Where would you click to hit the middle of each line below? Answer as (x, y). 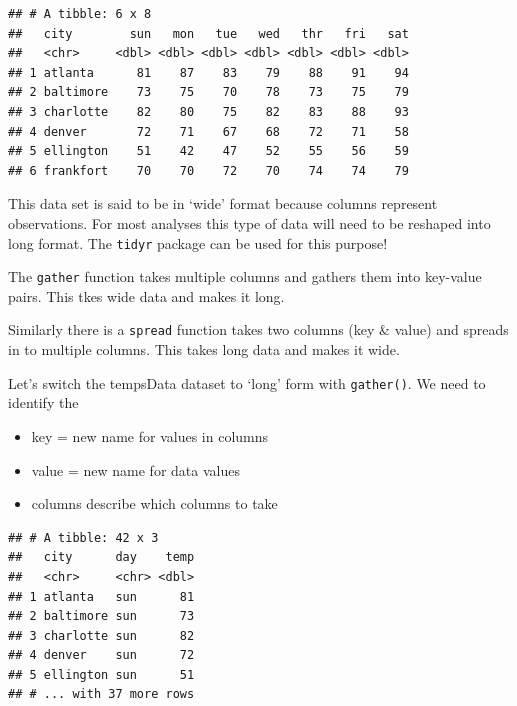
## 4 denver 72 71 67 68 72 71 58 (208, 131)
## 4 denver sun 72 (101, 655)
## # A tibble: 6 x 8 (80, 14)
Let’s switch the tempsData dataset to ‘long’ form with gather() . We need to (247, 382)
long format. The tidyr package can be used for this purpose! (198, 242)
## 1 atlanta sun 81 (101, 596)
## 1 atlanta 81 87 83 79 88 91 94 (208, 72)
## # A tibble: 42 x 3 (83, 537)
